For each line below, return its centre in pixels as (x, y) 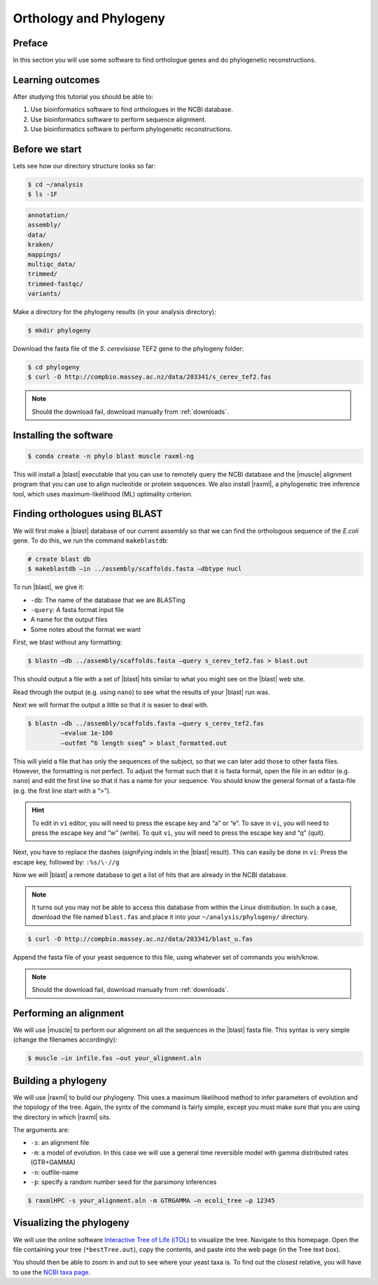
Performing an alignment (69, 1013)
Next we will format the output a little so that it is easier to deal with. (111, 705)
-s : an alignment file (60, 1143)
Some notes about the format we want (86, 629)
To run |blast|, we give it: (49, 587)
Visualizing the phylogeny (71, 1223)
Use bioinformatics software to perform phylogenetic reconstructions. (131, 129)
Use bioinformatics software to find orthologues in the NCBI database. (132, 109)
